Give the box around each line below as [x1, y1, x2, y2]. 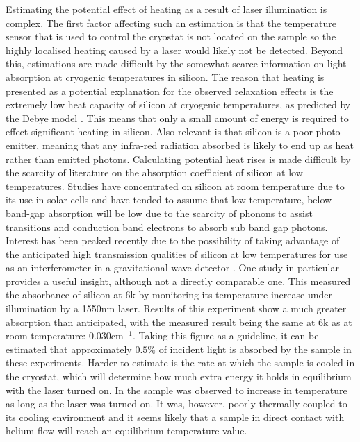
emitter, [6, 137, 40, 152]
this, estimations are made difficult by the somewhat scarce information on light [6, 56, 347, 71]
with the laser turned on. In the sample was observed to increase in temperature [6, 382, 347, 397]
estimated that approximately [6, 341, 132, 356]
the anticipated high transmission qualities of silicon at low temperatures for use [6, 246, 348, 261]
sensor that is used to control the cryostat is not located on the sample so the [6, 29, 336, 44]
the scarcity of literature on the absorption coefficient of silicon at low [6, 165, 303, 180]
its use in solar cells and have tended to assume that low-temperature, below [6, 192, 332, 207]
